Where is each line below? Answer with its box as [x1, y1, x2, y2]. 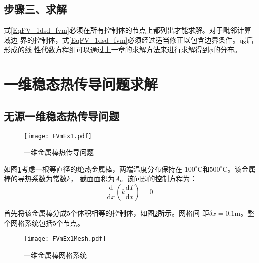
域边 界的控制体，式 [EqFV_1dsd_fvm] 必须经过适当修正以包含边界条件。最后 [4, 34, 254, 45]
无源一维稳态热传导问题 [4, 108, 119, 123]
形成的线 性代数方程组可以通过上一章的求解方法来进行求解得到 [4, 44, 209, 55]
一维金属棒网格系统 [24, 249, 87, 260]
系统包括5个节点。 [24, 217, 84, 228]
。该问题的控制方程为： [120, 173, 197, 184]
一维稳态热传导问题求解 [4, 74, 158, 94]
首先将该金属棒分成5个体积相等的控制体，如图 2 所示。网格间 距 [4, 208, 209, 218]
